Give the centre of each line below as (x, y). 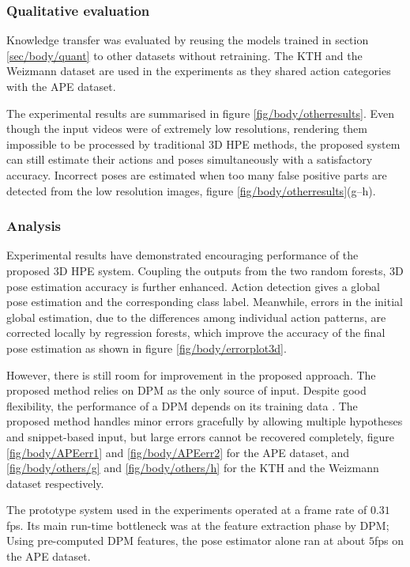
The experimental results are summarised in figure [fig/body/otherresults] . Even (200, 113)
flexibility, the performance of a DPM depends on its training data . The (182, 405)
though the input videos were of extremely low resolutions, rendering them (187, 129)
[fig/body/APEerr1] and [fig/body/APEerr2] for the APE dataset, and (178, 452)
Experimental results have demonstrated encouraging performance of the (182, 255)
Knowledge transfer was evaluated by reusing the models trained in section (188, 40)
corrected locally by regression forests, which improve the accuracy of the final (196, 333)
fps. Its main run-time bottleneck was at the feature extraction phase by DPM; (198, 525)
